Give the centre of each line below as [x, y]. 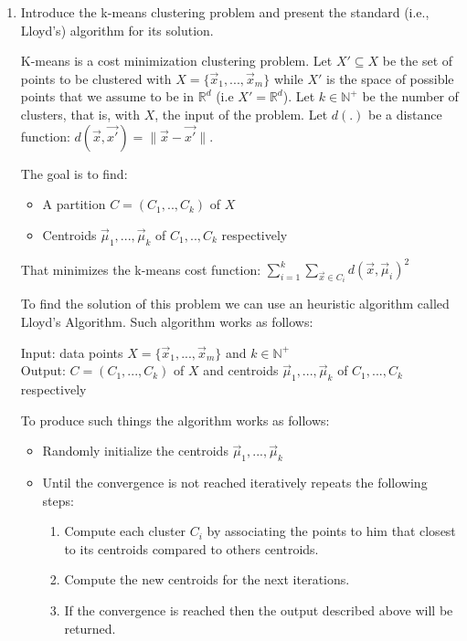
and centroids [241, 370]
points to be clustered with [96, 78]
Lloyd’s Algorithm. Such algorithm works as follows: [167, 322]
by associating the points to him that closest [331, 531]
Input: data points [72, 352]
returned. [90, 628]
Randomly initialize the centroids [135, 451]
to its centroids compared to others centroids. [191, 548]
